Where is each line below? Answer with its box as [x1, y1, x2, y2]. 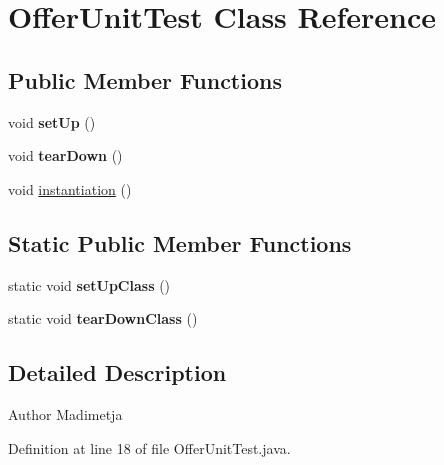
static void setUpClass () [8, 274, 171, 295]
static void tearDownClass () [8, 308, 198, 329]
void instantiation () [8, 178, 132, 199]
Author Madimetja [8, 403, 123, 424]
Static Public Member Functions [8, 227, 352, 258]
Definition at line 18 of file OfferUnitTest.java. [8, 437, 291, 458]
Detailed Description [8, 357, 227, 388]
